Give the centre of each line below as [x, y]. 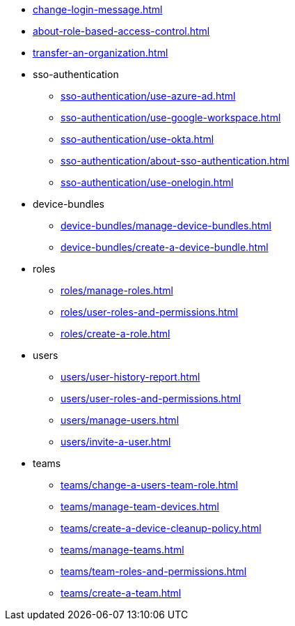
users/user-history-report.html [130, 377]
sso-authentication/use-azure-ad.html [148, 96]
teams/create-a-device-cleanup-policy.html [161, 528]
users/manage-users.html [120, 420]
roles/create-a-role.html [115, 334]
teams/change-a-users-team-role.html [149, 485]
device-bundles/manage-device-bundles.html [166, 226]
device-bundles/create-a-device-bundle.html [165, 247]
